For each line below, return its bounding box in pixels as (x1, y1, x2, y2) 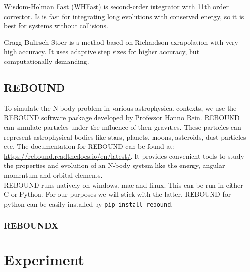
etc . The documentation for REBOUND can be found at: (4, 141, 174, 151)
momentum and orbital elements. (4, 169, 103, 180)
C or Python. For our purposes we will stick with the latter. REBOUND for (4, 189, 231, 199)
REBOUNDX (4, 219, 58, 231)
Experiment (4, 250, 85, 270)
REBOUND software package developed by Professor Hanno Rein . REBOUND (4, 112, 240, 123)
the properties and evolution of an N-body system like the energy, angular (4, 160, 225, 170)
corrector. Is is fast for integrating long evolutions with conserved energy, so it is (4, 11, 244, 21)
